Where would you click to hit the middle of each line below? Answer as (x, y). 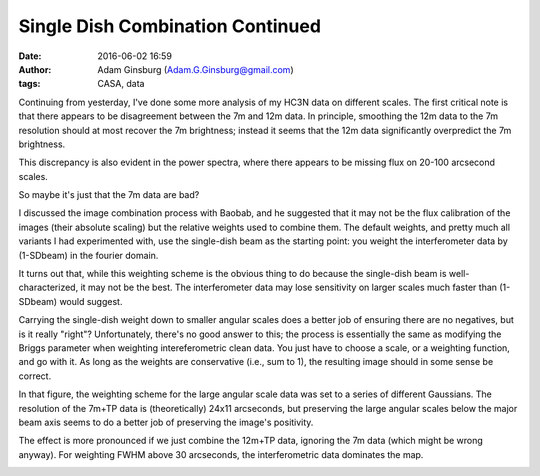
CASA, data (121, 84)
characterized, (48, 287)
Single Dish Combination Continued (170, 26)
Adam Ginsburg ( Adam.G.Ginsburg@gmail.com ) (195, 69)
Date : (30, 56)
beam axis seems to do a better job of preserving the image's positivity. (166, 422)
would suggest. (91, 301)
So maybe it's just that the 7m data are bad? (109, 195)
